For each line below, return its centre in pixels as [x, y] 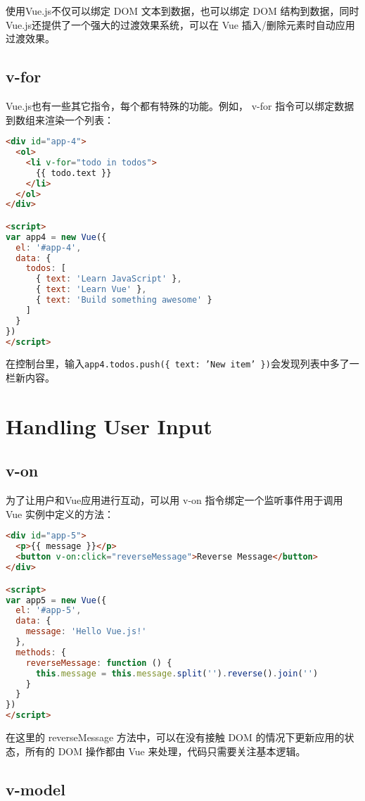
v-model [36, 789]
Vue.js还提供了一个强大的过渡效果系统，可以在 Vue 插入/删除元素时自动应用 [180, 24]
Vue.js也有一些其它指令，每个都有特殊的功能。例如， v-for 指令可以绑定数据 [180, 105]
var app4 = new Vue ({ [56, 237]
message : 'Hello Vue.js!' [86, 632]
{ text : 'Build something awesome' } [124, 300]
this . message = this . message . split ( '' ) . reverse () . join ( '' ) [177, 673]
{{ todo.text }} [73, 173]
